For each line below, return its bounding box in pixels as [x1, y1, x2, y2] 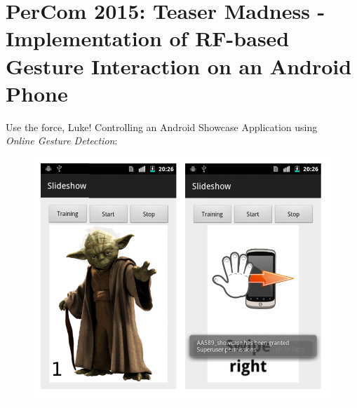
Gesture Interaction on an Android [6, 51, 352, 80]
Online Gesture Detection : [6, 133, 118, 148]
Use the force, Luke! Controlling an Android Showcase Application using [6, 119, 318, 134]
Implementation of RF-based [6, 24, 290, 53]
